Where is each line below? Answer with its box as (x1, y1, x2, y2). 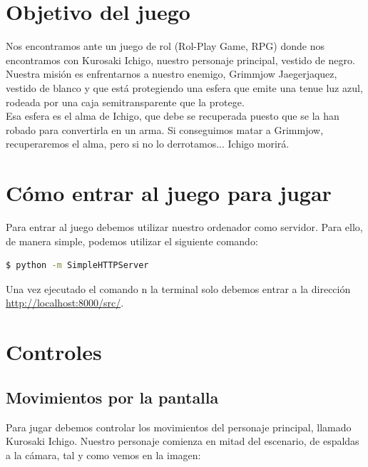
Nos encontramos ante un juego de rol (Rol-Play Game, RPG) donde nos (6, 39, 324, 53)
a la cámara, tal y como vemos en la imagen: (6, 447, 201, 462)
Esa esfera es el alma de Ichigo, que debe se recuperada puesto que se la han (6, 108, 339, 123)
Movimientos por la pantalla (6, 386, 219, 408)
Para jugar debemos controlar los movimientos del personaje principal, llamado (6, 419, 352, 434)
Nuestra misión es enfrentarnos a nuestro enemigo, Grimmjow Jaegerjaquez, (6, 66, 337, 81)
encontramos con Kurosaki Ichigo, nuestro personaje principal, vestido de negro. (6, 52, 355, 67)
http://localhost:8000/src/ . (6, 295, 124, 310)
